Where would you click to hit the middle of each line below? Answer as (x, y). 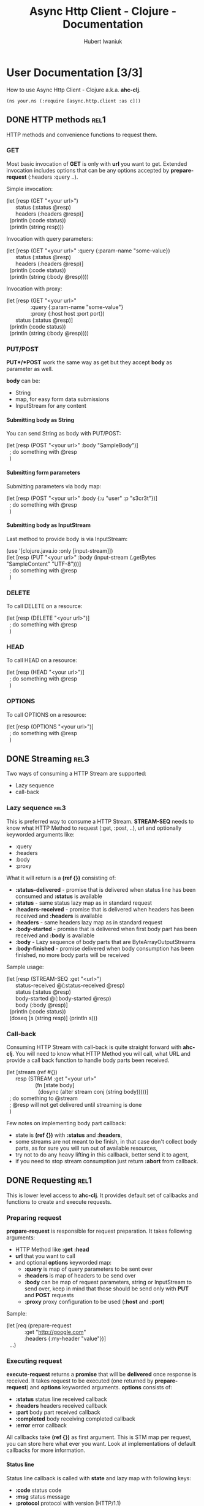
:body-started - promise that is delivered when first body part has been (106, 929)
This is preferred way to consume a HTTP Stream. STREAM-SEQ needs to (100, 821)
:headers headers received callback (61, 1406)
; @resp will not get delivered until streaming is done (75, 1105)
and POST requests (49, 1295)
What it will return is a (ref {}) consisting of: (61, 878)
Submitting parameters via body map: (54, 486)
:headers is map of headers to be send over (80, 1276)
